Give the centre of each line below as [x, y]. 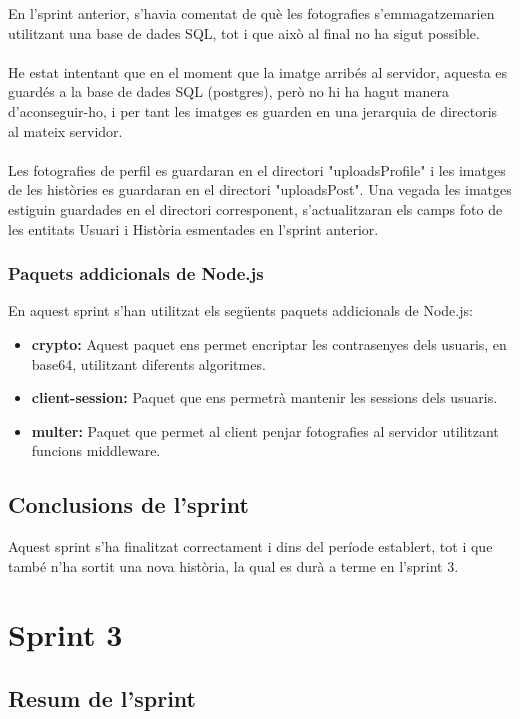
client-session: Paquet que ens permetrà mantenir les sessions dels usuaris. [264, 397]
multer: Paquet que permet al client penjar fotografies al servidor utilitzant [265, 430]
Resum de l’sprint [102, 698]
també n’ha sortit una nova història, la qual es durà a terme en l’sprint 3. [233, 565]
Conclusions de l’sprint [128, 504]
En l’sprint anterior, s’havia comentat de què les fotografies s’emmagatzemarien [251, 13]
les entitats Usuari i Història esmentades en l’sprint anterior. [193, 228]
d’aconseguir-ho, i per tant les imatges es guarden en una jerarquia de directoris [253, 110]
